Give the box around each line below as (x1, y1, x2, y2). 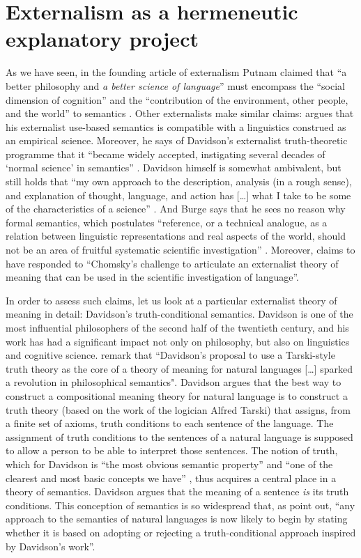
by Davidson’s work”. (6, 538, 95, 553)
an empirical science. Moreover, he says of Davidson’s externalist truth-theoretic (6, 133, 348, 148)
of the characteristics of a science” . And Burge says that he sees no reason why (6, 201, 346, 216)
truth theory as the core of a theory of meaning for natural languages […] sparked (6, 361, 353, 375)
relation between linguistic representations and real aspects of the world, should (6, 228, 346, 243)
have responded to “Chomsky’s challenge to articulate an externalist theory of (6, 256, 339, 270)
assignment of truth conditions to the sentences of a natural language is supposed (6, 429, 353, 444)
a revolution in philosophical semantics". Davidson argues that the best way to (6, 375, 341, 389)
